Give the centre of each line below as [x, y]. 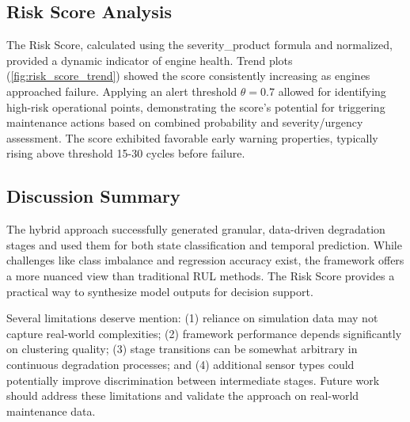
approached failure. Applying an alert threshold [122, 91]
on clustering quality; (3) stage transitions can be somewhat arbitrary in [182, 349]
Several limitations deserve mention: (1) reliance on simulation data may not [192, 318]
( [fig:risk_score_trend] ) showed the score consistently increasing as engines [188, 76]
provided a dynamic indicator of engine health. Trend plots [150, 60]
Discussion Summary [93, 196]
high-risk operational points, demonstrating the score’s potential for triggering [196, 106]
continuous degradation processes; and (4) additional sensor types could [180, 364]
